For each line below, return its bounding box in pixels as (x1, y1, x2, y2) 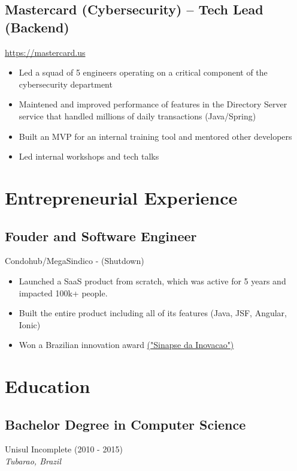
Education (5, 374, 90, 398)
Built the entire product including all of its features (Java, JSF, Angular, (19, 307, 287, 319)
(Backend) (5, 17, 69, 36)
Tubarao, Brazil (5, 455, 61, 467)
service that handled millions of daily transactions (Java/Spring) (19, 109, 256, 122)
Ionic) (19, 318, 41, 331)
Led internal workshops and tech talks (19, 150, 159, 163)
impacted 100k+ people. (19, 286, 108, 299)
